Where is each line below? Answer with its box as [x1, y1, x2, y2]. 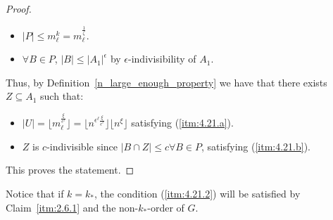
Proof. [6, 1, 32, 15]
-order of [147, 200, 184, 214]
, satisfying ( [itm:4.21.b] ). [201, 138, 311, 153]
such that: [40, 89, 84, 103]
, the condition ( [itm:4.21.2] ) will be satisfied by [94, 186, 301, 201]
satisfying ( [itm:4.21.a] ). [131, 115, 234, 130]
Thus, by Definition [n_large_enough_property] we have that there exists [6, 75, 327, 89]
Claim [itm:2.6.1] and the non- [6, 200, 139, 214]
